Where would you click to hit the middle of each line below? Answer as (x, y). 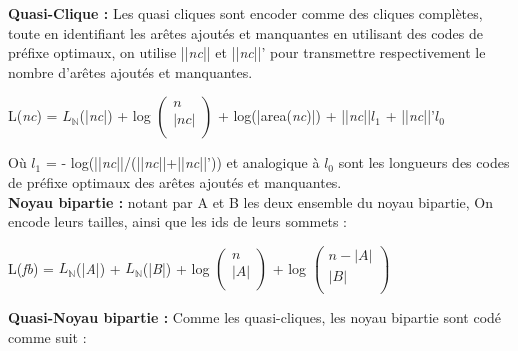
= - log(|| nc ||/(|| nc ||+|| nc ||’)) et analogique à (182, 162)
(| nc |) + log (115, 115)
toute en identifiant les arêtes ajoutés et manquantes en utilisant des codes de (245, 32)
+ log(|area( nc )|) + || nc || (294, 115)
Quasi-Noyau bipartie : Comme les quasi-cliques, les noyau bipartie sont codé (255, 316)
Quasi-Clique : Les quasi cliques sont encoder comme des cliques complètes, (245, 13)
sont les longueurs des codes (424, 162)
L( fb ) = (31, 267)
